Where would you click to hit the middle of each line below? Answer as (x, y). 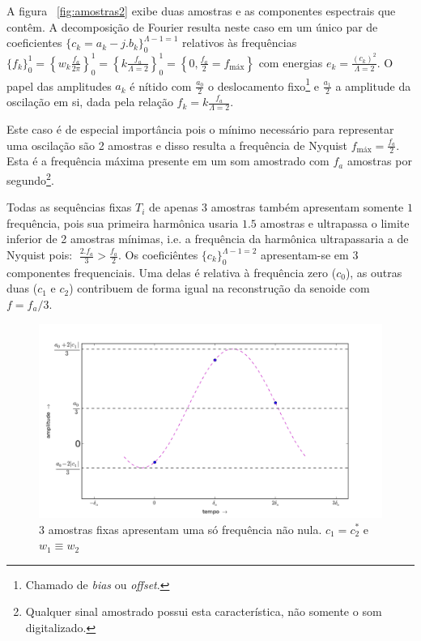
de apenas (174, 207)
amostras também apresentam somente (307, 207)
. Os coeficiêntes (158, 255)
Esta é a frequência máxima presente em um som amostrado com (168, 161)
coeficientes (34, 43)
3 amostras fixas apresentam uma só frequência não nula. (181, 529)
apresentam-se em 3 (310, 255)
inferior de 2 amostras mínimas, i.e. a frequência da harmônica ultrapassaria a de (208, 239)
